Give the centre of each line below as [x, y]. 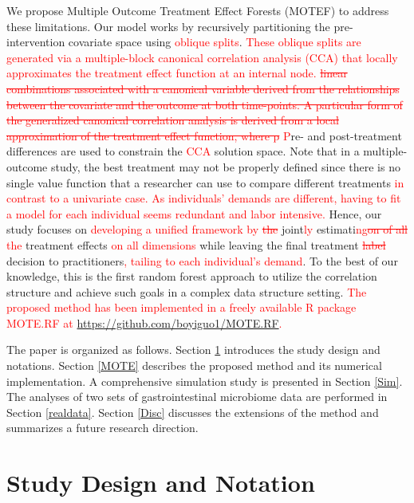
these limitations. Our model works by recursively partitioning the [168, 26]
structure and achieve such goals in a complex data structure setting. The [187, 291]
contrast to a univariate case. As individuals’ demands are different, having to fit [204, 198]
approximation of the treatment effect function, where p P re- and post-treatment [204, 135]
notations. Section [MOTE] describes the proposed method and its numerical [194, 365]
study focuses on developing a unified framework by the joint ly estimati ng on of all [207, 229]
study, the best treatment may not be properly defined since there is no [225, 166]
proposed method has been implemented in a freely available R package [181, 307]
